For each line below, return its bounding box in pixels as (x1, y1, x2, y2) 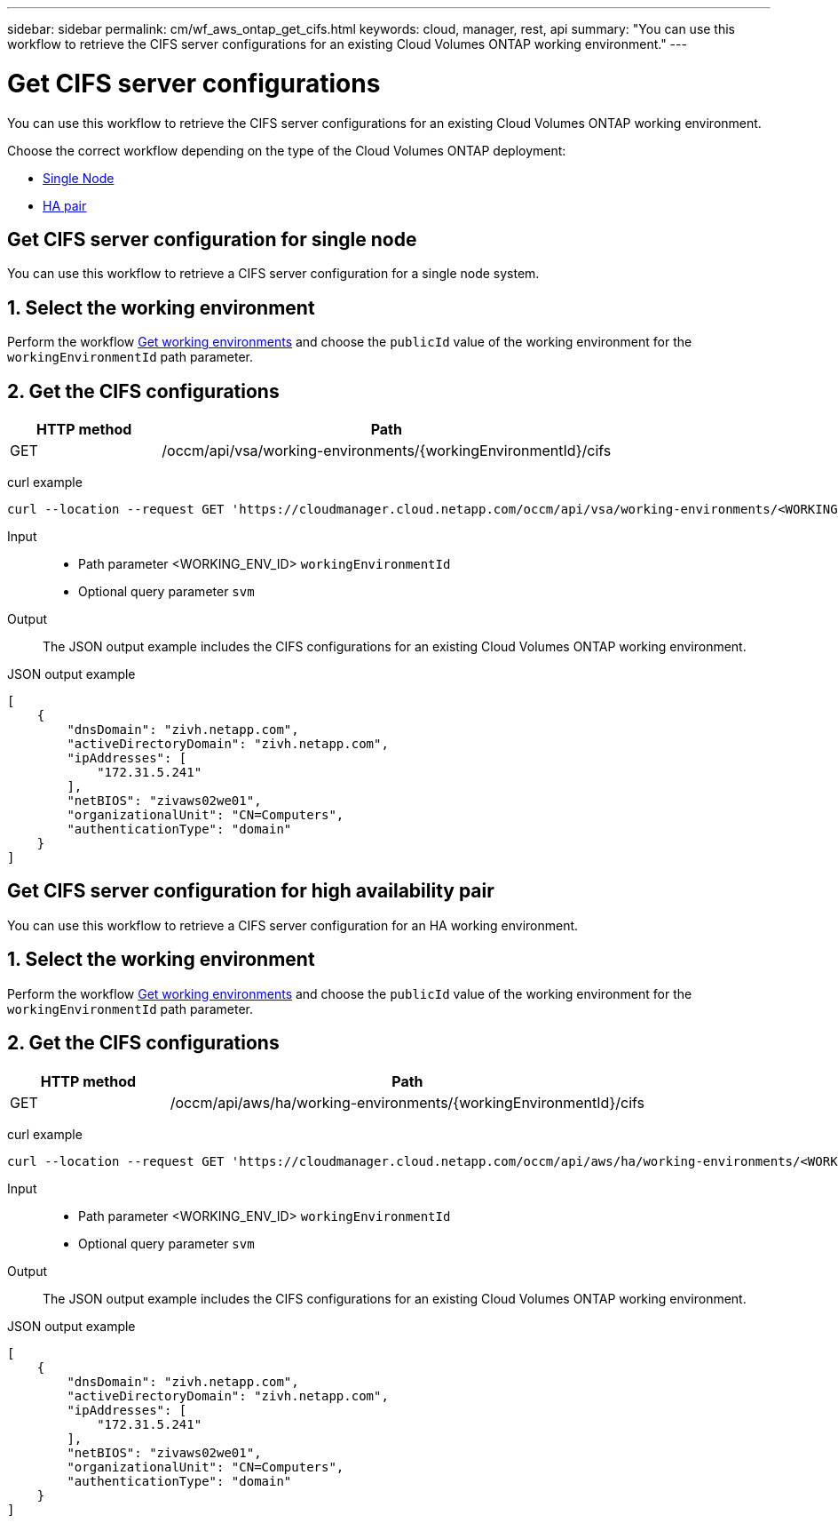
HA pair (43, 197, 87, 213)
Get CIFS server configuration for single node (7, 227, 417, 251)
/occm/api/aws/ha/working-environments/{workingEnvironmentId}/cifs (170, 1093, 645, 1112)
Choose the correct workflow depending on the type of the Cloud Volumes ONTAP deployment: (7, 142, 566, 158)
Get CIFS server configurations (7, 68, 381, 99)
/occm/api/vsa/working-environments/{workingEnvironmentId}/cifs (162, 442, 612, 460)
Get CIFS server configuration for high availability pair (7, 880, 494, 903)
